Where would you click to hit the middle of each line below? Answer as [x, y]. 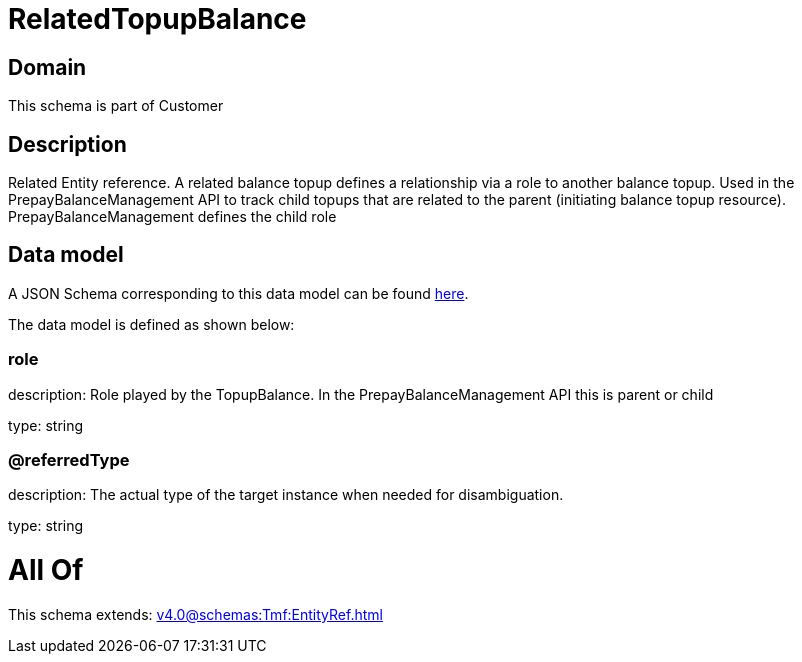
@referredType [69, 459]
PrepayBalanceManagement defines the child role [172, 217]
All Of [46, 570]
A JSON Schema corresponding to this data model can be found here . [238, 293]
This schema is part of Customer [116, 106]
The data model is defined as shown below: [151, 324]
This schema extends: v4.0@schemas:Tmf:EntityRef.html [195, 614]
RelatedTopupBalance [157, 19]
